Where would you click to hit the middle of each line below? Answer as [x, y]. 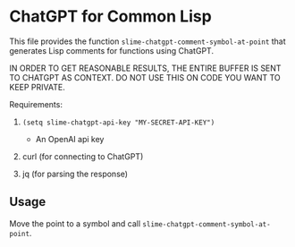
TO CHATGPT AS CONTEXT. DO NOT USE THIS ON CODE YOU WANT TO [145, 77]
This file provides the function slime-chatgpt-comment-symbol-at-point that [147, 41]
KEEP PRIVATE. [37, 87]
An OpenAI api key [70, 139]
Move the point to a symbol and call [75, 223]
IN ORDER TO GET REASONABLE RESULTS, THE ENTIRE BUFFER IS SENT [145, 68]
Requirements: [36, 104]
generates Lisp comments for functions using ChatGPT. [112, 50]
